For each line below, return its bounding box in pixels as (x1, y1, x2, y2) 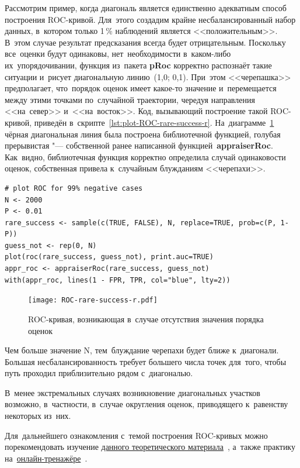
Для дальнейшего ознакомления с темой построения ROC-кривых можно (5, 429, 268, 441)
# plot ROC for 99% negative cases (5, 184, 143, 192)
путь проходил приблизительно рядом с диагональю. (5, 367, 193, 379)
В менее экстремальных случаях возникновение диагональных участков (5, 386, 260, 398)
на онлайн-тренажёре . (5, 452, 88, 464)
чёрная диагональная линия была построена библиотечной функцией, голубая (5, 128, 281, 140)
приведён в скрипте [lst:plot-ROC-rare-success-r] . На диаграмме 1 (34, 116, 274, 128)
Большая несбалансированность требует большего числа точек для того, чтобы (5, 355, 287, 367)
